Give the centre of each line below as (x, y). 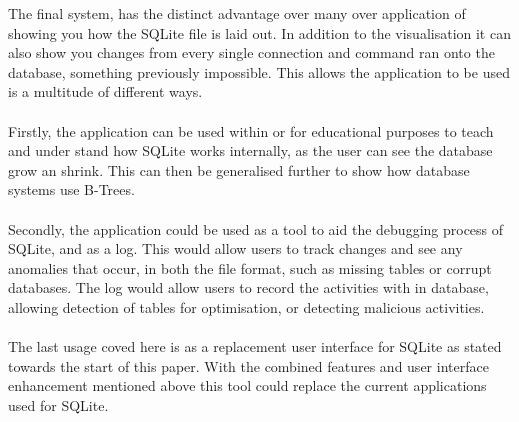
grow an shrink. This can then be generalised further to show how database (239, 169)
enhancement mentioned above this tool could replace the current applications (247, 385)
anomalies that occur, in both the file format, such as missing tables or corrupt (250, 267)
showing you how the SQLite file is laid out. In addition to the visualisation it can (259, 32)
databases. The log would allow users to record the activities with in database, (248, 287)
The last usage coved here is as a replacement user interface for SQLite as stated (255, 346)
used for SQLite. (58, 404)
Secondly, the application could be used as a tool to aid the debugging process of (256, 228)
